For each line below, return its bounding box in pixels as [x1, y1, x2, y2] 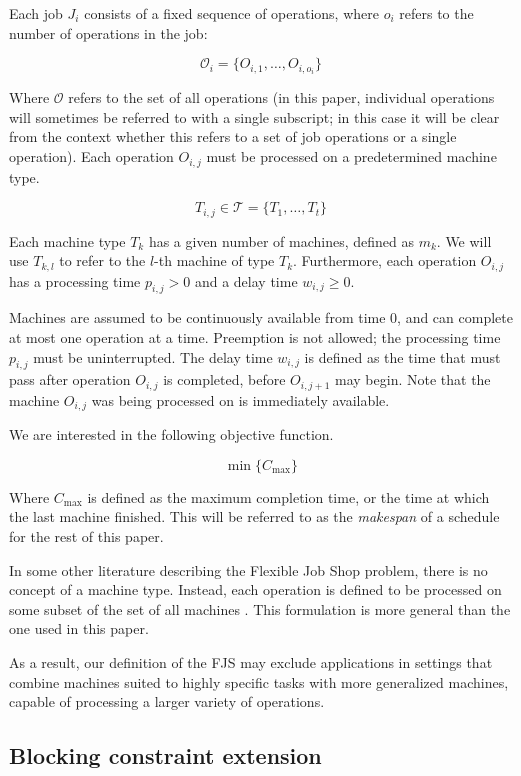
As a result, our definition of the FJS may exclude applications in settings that [9, 652, 493, 673]
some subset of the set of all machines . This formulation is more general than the [9, 598, 511, 619]
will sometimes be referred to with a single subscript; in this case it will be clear [9, 106, 500, 127]
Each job [9, 3, 63, 23]
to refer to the [59, 250, 146, 271]
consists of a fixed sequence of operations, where [84, 3, 379, 23]
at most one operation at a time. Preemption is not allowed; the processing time [9, 327, 501, 347]
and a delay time [194, 270, 298, 291]
